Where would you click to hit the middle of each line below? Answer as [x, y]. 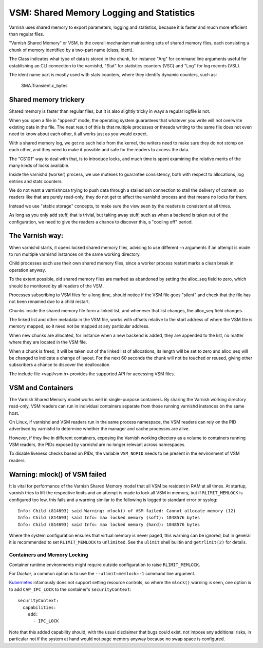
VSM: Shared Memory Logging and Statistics [102, 13]
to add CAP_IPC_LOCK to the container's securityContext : [70, 589]
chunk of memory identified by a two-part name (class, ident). [71, 50]
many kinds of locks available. [39, 165]
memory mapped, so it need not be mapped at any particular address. [79, 326]
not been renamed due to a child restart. [49, 302]
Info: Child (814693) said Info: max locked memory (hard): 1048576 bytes [109, 524]
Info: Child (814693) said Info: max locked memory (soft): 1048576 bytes [109, 518]
